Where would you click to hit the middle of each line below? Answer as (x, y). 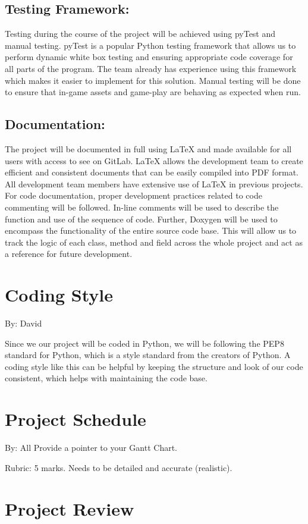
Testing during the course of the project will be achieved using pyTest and (140, 34)
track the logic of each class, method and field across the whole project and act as (154, 242)
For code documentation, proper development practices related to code (133, 195)
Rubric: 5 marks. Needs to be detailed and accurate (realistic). (119, 467)
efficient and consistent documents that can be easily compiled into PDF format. (152, 172)
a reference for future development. (69, 254)
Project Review (70, 508)
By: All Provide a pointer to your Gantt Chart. (91, 448)
